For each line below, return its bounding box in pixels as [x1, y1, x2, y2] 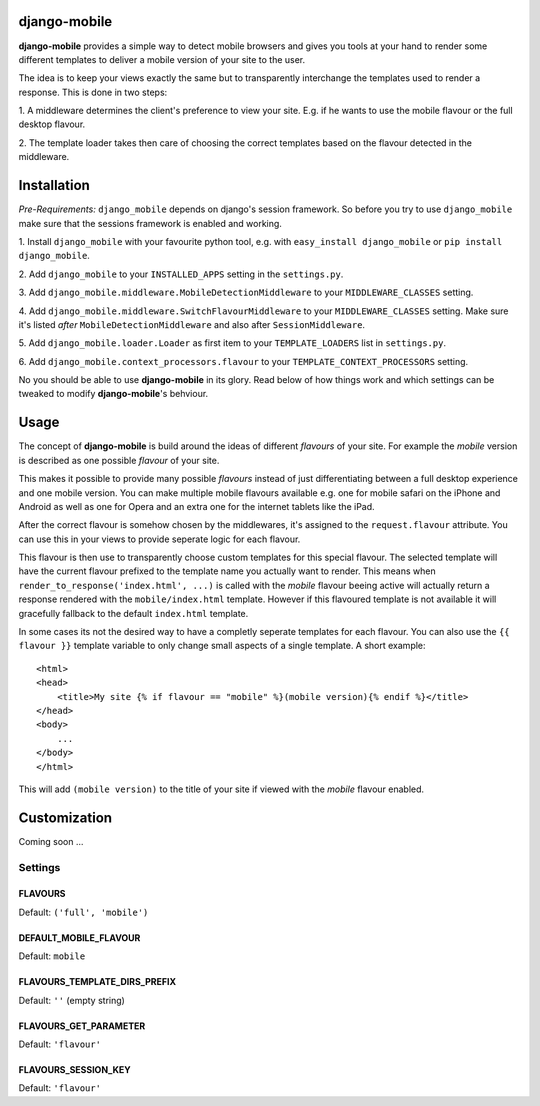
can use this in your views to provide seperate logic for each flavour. [18, 533, 301, 545]
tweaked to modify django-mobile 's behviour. [18, 388, 209, 400]
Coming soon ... [18, 835, 84, 847]
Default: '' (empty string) [18, 994, 125, 1006]
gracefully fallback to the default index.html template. [18, 607, 249, 619]
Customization [18, 809, 113, 826]
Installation [18, 177, 90, 194]
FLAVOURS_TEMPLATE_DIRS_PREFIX [18, 976, 177, 988]
